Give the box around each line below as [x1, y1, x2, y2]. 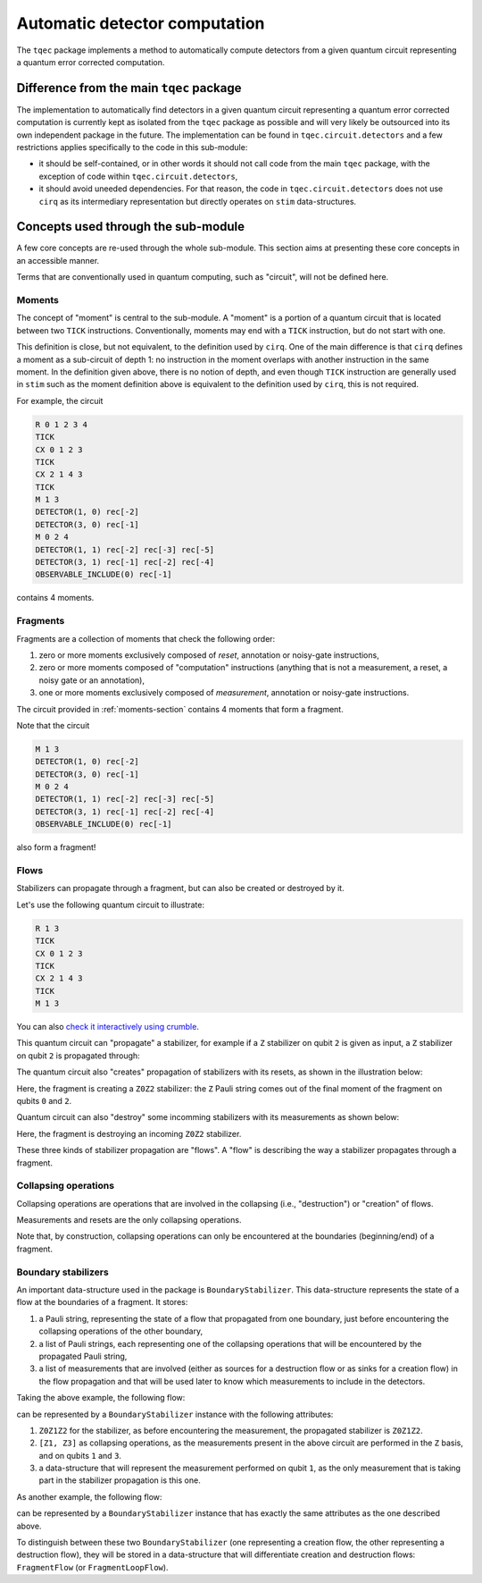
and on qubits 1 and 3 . [38, 1450, 122, 1461]
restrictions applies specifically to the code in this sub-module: [16, 142, 248, 153]
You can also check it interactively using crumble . [16, 1022, 200, 1032]
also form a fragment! [16, 842, 96, 853]
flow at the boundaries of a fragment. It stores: [16, 1297, 188, 1308]
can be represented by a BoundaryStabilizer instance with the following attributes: [16, 1409, 334, 1419]
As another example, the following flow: [16, 1491, 162, 1502]
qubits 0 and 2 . [16, 1096, 72, 1106]
